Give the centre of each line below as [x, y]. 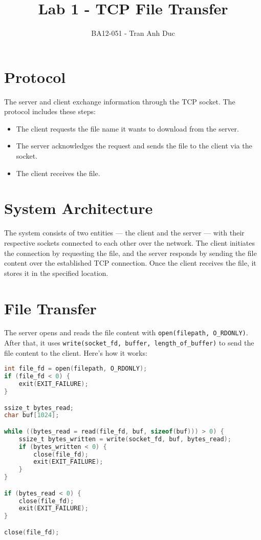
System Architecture [79, 208]
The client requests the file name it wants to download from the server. [127, 128]
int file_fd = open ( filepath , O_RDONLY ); [76, 369]
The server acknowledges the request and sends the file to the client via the [134, 146]
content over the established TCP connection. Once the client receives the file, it [130, 263]
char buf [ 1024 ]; [32, 415]
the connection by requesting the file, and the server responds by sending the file [130, 253]
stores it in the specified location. [56, 273]
